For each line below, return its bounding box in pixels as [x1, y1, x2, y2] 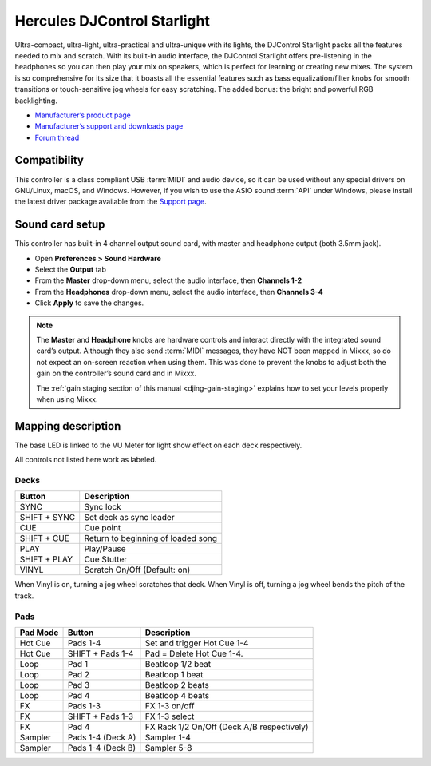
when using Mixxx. [36, 394, 98, 403]
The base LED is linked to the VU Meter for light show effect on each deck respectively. [14, 440, 302, 450]
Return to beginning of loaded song [84, 533, 218, 544]
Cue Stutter [84, 554, 128, 565]
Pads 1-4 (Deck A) [67, 732, 136, 743]
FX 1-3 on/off [144, 700, 195, 711]
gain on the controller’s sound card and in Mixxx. [36, 368, 197, 379]
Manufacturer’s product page [34, 110, 132, 120]
